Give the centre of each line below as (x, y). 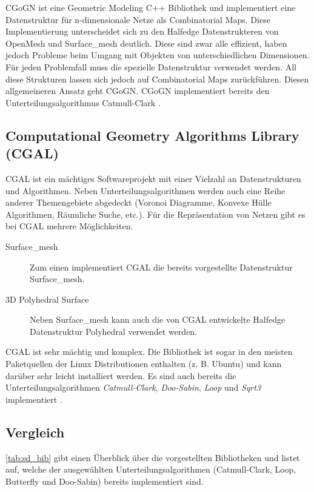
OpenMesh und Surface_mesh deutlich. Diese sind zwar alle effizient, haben (146, 43)
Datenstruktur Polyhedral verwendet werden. (114, 331)
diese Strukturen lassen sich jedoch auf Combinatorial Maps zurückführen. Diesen (157, 79)
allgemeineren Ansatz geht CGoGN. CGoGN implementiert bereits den (138, 91)
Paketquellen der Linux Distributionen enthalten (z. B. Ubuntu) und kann (144, 364)
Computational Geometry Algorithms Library (152, 135)
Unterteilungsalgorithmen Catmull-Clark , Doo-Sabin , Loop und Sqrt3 (133, 387)
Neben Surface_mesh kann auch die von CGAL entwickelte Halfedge (158, 319)
